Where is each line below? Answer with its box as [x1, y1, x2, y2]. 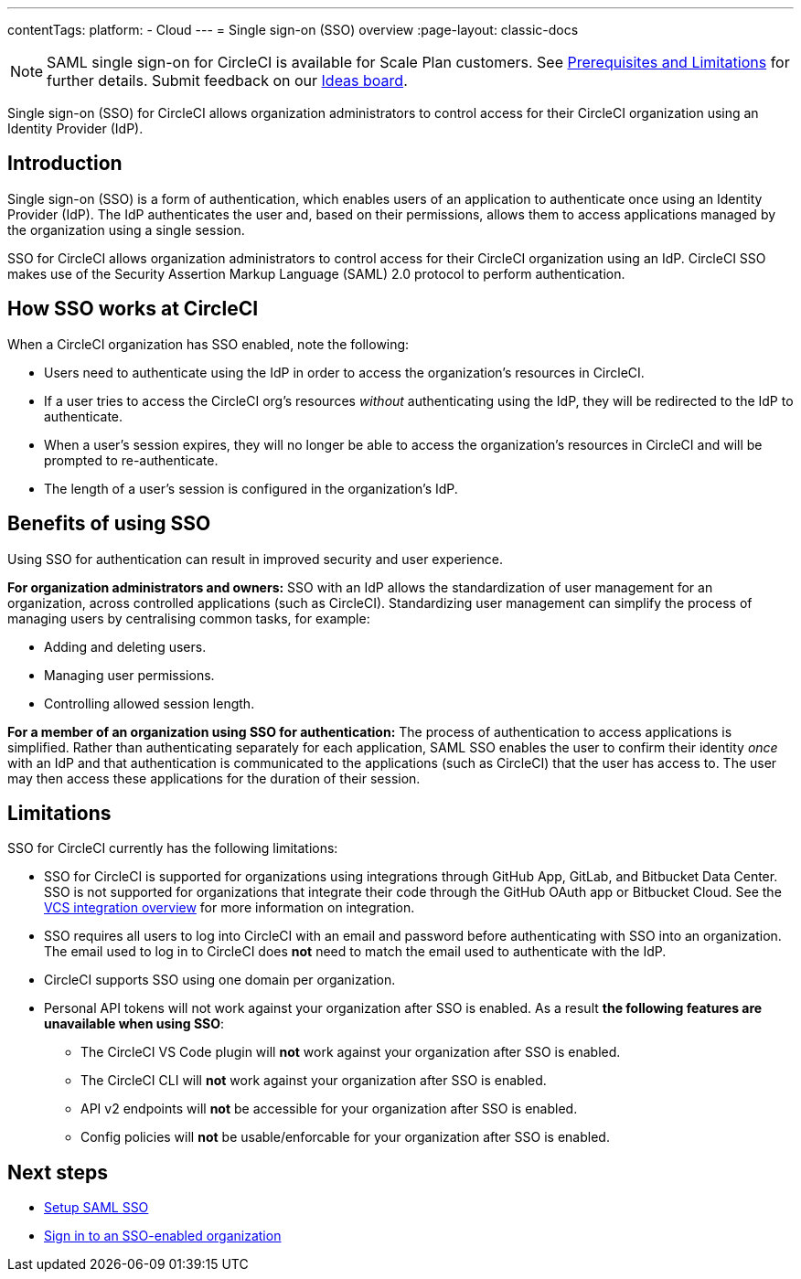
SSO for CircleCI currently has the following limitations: [7, 840, 338, 857]
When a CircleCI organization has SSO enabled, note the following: [7, 336, 410, 352]
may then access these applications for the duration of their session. [7, 770, 421, 786]
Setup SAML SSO [44, 1199, 149, 1216]
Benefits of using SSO [7, 512, 211, 536]
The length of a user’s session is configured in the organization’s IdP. [44, 480, 458, 496]
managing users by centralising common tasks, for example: [7, 610, 370, 626]
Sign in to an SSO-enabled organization [44, 1228, 282, 1244]
